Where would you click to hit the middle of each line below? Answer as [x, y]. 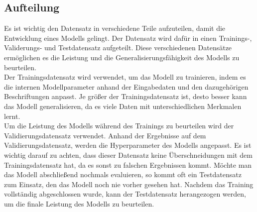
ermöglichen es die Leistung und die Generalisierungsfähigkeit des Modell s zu [122, 57]
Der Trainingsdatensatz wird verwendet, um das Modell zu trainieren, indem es [125, 77]
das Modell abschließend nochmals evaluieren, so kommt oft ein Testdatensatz [123, 174]
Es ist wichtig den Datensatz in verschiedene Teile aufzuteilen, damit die [115, 28]
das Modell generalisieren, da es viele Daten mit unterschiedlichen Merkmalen [123, 106]
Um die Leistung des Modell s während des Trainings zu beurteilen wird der [119, 126]
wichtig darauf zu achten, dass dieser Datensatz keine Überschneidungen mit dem [128, 155]
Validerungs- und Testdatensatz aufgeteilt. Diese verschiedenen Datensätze [118, 48]
